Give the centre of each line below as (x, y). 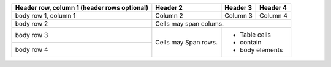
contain (251, 42)
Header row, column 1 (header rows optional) (82, 8)
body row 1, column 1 (45, 16)
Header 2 (169, 8)
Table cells (255, 35)
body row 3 (32, 35)
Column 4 (274, 16)
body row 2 (32, 23)
